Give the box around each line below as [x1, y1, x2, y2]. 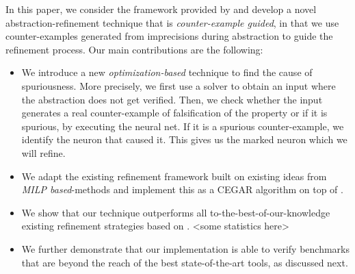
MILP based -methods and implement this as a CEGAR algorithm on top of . [21, 182, 343, 197]
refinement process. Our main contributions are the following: [5, 42, 263, 56]
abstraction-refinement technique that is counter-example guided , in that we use [5, 15, 339, 29]
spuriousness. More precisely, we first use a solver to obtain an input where [21, 78, 336, 92]
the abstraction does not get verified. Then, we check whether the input [21, 92, 323, 106]
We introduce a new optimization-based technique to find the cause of [21, 65, 313, 79]
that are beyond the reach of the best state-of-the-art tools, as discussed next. [21, 255, 348, 269]
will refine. [21, 145, 66, 160]
